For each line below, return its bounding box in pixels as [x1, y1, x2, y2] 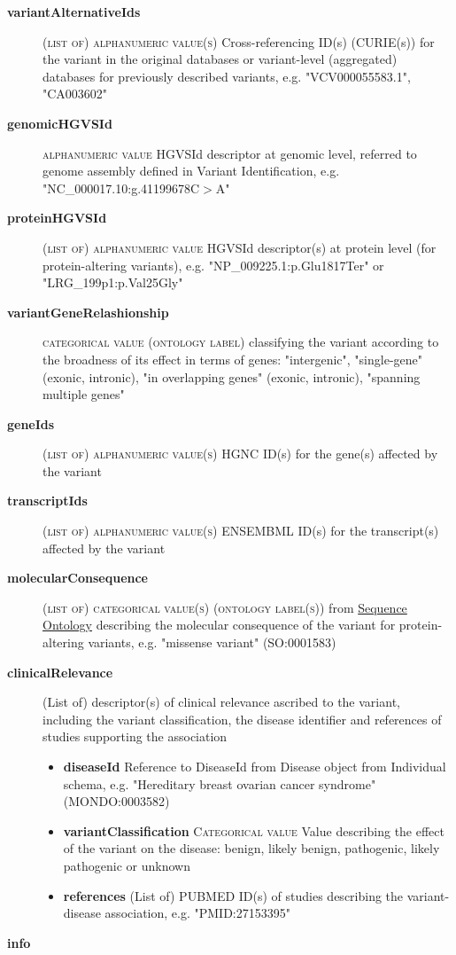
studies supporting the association [43, 727, 228, 746]
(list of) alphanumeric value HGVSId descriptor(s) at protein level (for [43, 238, 437, 256]
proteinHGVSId [7, 208, 107, 227]
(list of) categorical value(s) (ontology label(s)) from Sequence [43, 598, 407, 616]
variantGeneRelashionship [7, 302, 169, 321]
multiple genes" [43, 385, 125, 403]
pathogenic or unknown [63, 856, 190, 874]
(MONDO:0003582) [63, 792, 170, 810]
